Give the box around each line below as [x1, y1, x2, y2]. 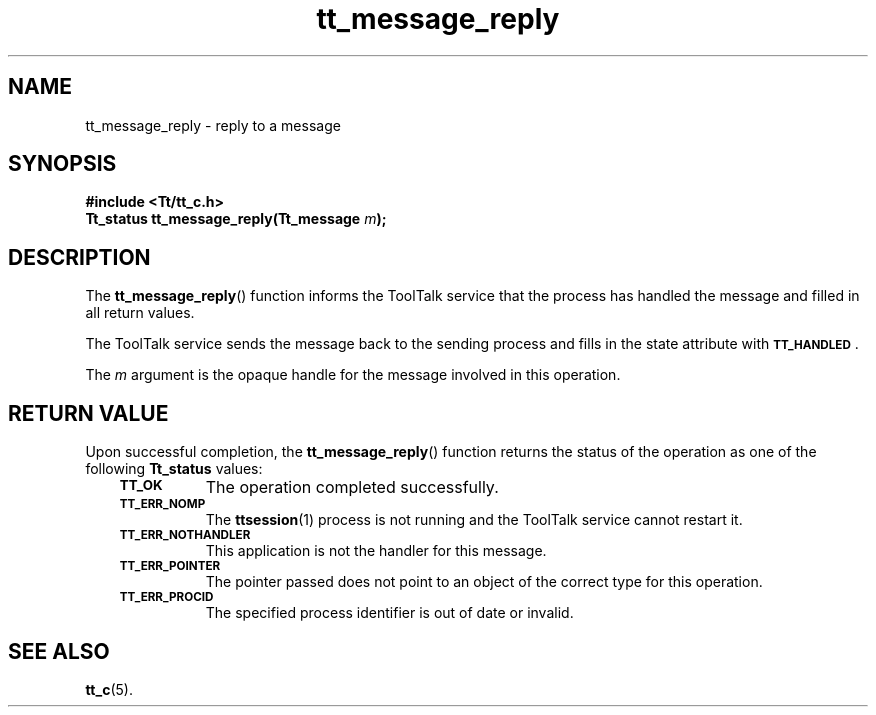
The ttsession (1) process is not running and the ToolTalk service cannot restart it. [205, 511, 743, 529]
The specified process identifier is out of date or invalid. [205, 604, 574, 622]
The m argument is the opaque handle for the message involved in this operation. [85, 366, 621, 384]
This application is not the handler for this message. [205, 542, 547, 560]
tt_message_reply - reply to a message [85, 116, 341, 134]
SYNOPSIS [8, 151, 117, 177]
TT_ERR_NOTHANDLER [119, 528, 251, 543]
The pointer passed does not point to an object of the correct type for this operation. [205, 573, 763, 591]
